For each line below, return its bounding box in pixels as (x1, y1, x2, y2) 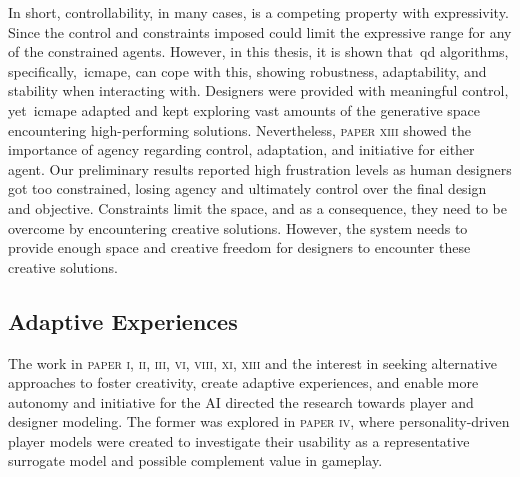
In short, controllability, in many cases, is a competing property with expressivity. (8, 2, 509, 22)
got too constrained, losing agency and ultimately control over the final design (8, 178, 487, 199)
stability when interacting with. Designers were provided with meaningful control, (8, 80, 509, 101)
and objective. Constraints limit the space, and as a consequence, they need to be (8, 197, 507, 218)
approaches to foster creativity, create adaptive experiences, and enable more (8, 372, 479, 393)
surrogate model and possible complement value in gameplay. (8, 450, 383, 471)
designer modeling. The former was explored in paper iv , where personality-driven (8, 411, 510, 432)
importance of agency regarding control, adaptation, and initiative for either (8, 139, 475, 160)
